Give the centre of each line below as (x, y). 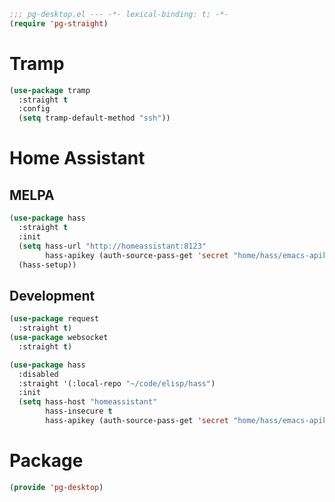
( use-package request (54, 319)
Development (52, 295)
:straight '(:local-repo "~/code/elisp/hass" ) (117, 383)
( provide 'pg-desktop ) (56, 487)
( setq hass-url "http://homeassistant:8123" (112, 246)
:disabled (38, 374)
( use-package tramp (50, 90)
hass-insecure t (79, 411)
